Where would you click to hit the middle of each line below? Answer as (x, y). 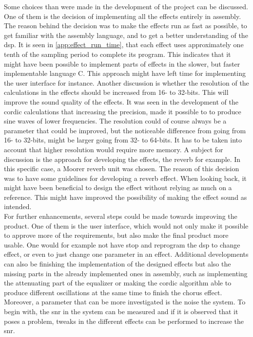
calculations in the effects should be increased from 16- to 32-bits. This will (116, 92)
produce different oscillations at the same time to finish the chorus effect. (113, 292)
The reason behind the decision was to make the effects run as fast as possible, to (126, 26)
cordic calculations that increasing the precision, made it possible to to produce (123, 111)
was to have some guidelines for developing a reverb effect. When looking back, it (125, 178)
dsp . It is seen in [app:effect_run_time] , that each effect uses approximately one (124, 44)
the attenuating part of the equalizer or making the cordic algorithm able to (118, 283)
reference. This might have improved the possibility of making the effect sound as (126, 197)
